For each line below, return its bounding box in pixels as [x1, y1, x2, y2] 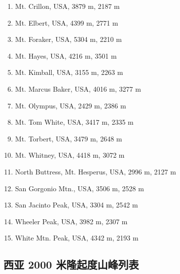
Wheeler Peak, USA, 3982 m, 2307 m [15, 216, 128, 226]
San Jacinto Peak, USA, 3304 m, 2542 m [15, 200, 138, 210]
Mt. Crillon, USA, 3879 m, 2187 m [15, 1, 120, 11]
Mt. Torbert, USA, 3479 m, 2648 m [15, 133, 122, 143]
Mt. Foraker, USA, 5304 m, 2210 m [15, 34, 122, 44]
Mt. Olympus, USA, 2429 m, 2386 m [15, 100, 126, 110]
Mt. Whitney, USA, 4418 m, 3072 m [15, 150, 125, 160]
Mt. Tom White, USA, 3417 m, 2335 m [15, 117, 134, 127]
